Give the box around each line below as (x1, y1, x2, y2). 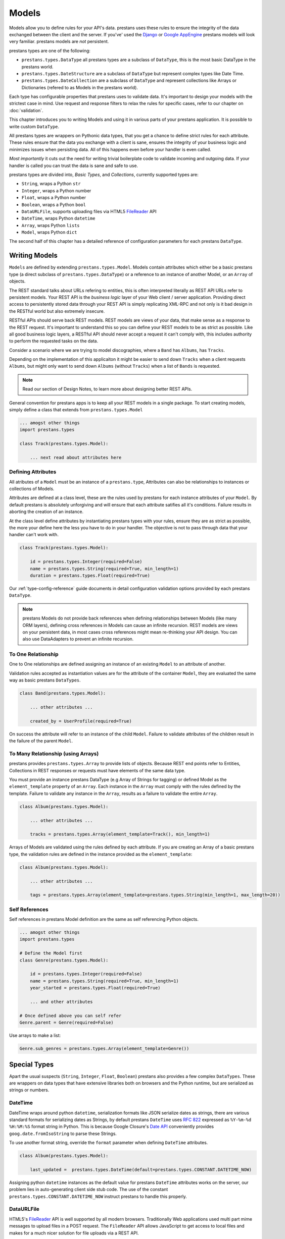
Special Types (9, 1060, 54, 1069)
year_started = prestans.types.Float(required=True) (30, 985, 161, 991)
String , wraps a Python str (21, 181, 81, 187)
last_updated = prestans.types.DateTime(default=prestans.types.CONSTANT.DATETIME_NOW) (30, 1167, 252, 1172)
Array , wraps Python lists (21, 222, 80, 228)
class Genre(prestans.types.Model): (19, 957, 109, 963)
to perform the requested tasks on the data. (9, 338, 98, 344)
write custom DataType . (9, 123, 59, 129)
